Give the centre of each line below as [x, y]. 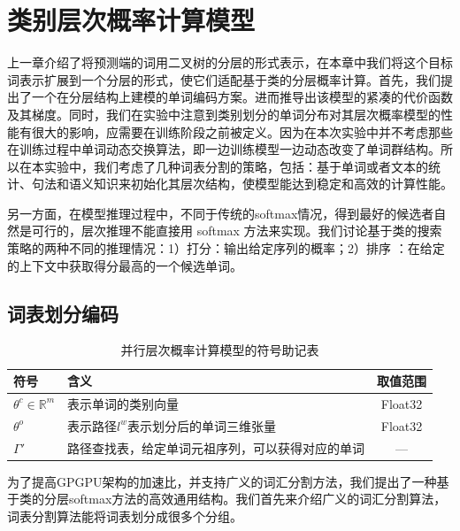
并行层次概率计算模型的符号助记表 [220, 350]
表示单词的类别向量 [123, 403]
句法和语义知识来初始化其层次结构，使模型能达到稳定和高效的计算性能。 [242, 184]
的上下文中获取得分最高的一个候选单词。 [125, 265]
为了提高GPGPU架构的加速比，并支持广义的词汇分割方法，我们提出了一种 [222, 481]
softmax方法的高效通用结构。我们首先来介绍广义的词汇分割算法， [257, 499]
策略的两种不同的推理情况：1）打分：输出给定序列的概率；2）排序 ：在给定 [226, 248]
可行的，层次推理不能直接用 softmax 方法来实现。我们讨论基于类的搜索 [237, 231]
